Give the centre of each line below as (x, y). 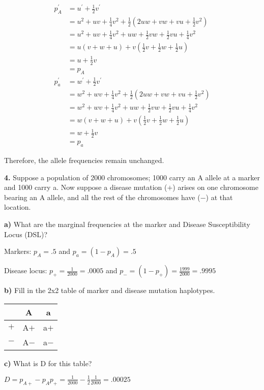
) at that (219, 197)
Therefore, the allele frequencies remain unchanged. (84, 160)
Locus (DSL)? (26, 234)
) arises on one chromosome (215, 187)
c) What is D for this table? (48, 363)
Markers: (18, 251)
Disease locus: (26, 270)
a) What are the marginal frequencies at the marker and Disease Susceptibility (127, 224)
